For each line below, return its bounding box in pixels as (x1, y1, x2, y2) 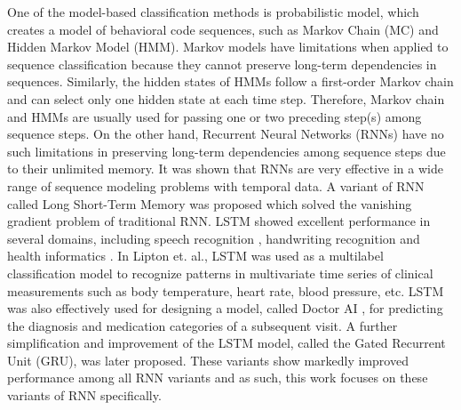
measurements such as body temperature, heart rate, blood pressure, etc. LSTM (7, 281, 444, 300)
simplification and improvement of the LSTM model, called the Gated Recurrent (7, 334, 446, 352)
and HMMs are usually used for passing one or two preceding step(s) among (7, 107, 422, 125)
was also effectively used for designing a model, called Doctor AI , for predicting (7, 299, 443, 318)
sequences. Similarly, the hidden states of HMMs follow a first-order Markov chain (7, 72, 454, 91)
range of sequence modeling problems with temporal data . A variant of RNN (7, 176, 425, 195)
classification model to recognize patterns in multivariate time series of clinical (7, 263, 433, 282)
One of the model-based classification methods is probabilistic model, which (7, 3, 419, 20)
